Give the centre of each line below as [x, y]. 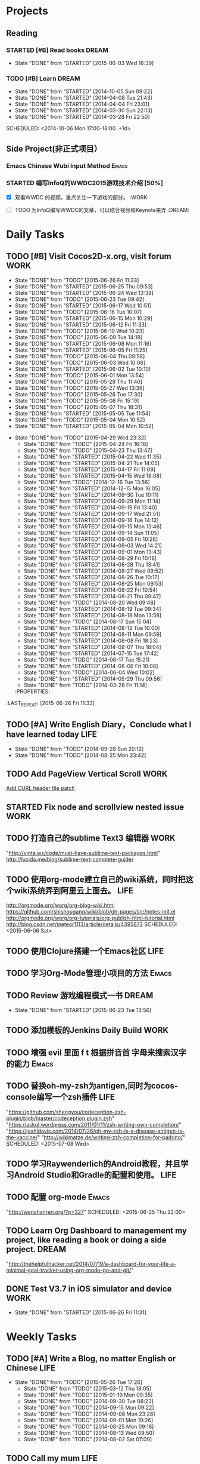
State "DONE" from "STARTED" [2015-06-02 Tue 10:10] [83, 369]
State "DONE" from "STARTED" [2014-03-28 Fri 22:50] [82, 117]
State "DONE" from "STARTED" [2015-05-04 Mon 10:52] [84, 426]
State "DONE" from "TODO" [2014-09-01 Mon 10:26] [88, 1420]
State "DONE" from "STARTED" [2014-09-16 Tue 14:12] [91, 520]
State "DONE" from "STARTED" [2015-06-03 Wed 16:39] [84, 63]
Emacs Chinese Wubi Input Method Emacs [67, 166]
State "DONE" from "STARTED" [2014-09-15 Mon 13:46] [93, 526]
